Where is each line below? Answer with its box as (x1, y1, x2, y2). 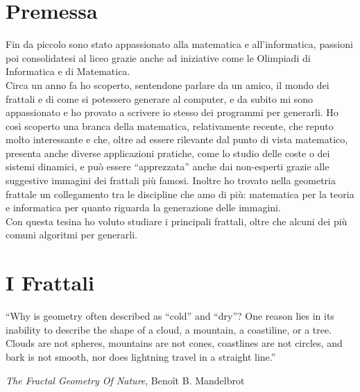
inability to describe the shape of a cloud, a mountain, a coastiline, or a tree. (6, 322, 332, 336)
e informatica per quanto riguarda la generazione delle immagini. (6, 200, 281, 215)
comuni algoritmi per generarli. (6, 227, 137, 242)
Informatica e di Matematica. (6, 64, 130, 79)
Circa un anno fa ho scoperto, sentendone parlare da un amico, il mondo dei (6, 77, 329, 92)
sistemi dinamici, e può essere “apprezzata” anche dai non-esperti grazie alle (6, 159, 329, 174)
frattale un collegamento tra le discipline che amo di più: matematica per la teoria (6, 186, 354, 201)
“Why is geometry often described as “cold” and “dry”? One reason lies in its (6, 309, 334, 323)
